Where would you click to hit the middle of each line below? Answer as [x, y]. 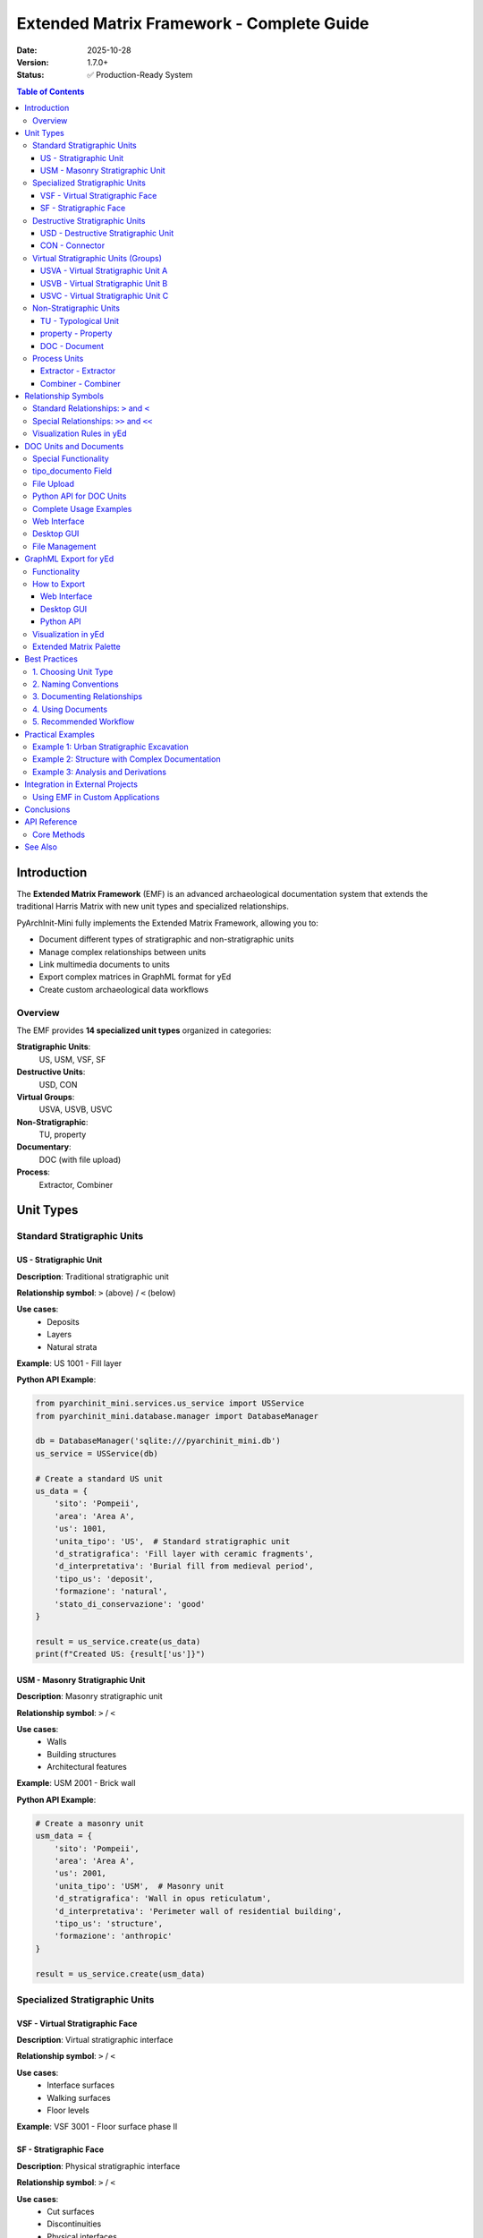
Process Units [58, 358]
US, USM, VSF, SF [72, 1059]
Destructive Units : [51, 1072]
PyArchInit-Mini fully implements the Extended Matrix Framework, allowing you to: [168, 923]
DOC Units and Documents [74, 446]
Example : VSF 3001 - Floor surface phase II [97, 2127]
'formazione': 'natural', [111, 1592]
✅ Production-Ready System [140, 75]
